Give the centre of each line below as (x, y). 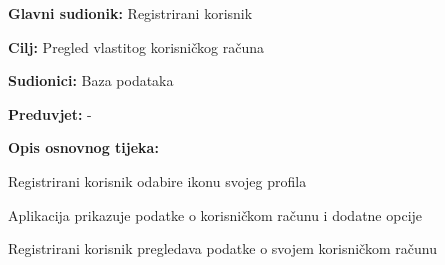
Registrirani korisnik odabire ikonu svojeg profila (157, 180)
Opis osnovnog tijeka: (83, 147)
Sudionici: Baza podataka (91, 80)
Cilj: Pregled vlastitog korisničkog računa (136, 46)
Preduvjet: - (50, 113)
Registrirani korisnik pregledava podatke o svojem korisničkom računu (222, 248)
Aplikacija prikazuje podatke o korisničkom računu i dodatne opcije (215, 214)
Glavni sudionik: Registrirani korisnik (130, 13)
